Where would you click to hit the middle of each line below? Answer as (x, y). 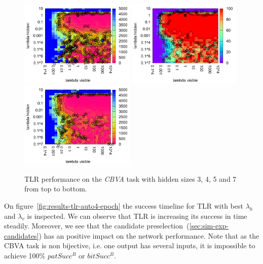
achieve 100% (25, 255)
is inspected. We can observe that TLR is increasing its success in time (137, 216)
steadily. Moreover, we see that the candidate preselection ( (97, 226)
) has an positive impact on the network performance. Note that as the (149, 235)
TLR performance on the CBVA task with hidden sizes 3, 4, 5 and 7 (130, 178)
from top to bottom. (56, 189)
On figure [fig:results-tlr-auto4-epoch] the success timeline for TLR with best (124, 206)
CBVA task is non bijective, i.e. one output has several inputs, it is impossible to (130, 245)
